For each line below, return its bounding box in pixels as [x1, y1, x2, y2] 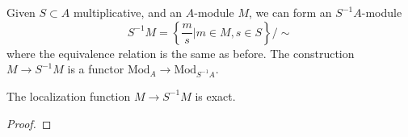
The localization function [6, 87, 131, 104]
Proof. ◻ [6, 114, 52, 131]
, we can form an [248, 4, 332, 20]
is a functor [67, 60, 124, 77]
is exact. [195, 87, 236, 104]
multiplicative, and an [73, 4, 183, 20]
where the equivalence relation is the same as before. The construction [6, 44, 355, 61]
